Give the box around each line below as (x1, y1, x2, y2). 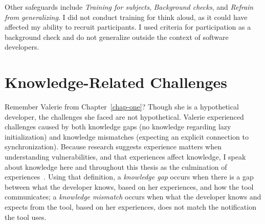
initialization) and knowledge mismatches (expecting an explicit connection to (5, 131, 249, 142)
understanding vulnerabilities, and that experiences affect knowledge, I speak (5, 151, 246, 162)
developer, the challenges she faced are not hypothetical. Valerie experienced (5, 111, 244, 122)
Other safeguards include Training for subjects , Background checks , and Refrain (5, 2, 254, 12)
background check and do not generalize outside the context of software (5, 31, 229, 42)
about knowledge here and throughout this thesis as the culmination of (5, 161, 227, 172)
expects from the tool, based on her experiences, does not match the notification (5, 201, 256, 212)
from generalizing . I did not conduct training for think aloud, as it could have (5, 11, 248, 22)
